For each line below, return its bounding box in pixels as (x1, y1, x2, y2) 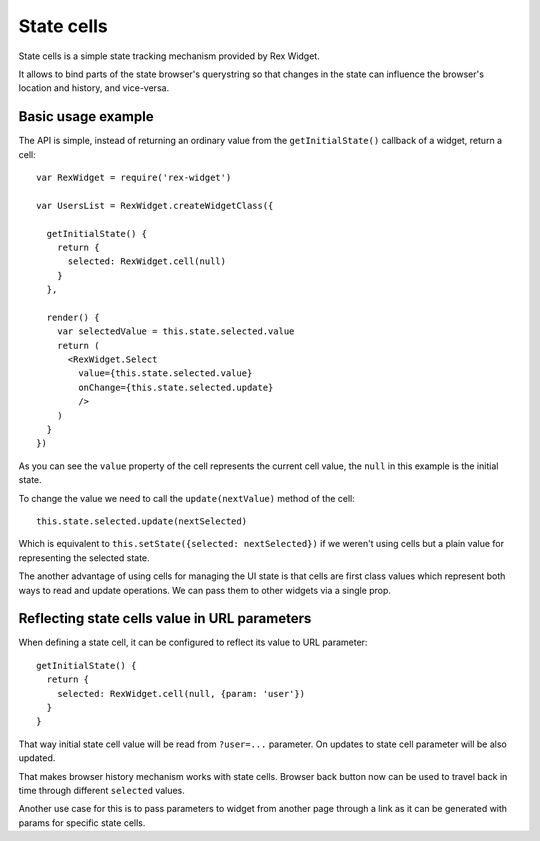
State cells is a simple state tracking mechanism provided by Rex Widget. (18, 50, 320, 62)
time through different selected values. (18, 784, 185, 796)
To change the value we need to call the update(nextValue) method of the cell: (18, 492, 355, 504)
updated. (18, 752, 56, 764)
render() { (46, 311, 100, 323)
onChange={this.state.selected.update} (78, 381, 274, 393)
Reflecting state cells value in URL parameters (18, 610, 312, 627)
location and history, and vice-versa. (18, 82, 170, 94)
